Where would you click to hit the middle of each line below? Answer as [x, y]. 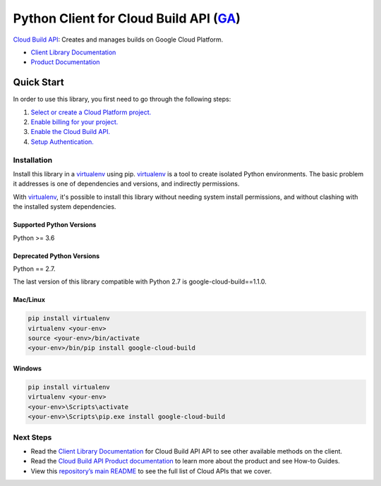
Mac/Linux [29, 300]
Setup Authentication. [62, 142]
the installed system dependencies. [65, 207]
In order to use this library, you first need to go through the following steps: [122, 99]
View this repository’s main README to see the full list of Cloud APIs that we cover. [151, 471]
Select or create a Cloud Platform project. [91, 112]
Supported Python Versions [55, 225]
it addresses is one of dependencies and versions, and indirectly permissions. [126, 184]
